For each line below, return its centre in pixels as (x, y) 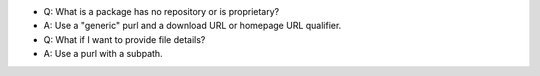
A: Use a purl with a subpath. (103, 54)
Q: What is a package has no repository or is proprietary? (161, 11)
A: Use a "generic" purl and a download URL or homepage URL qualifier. (192, 26)
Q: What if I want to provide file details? (124, 39)
